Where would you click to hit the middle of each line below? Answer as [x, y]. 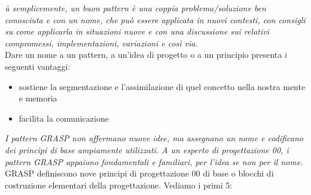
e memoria [38, 98]
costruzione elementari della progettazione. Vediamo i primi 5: [119, 185]
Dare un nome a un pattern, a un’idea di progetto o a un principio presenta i [146, 55]
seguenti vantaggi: [38, 66]
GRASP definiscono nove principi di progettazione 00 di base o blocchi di [139, 173]
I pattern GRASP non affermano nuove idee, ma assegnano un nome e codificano [154, 138]
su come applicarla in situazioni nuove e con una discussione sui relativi [137, 31]
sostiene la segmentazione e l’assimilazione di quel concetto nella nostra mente [162, 86]
